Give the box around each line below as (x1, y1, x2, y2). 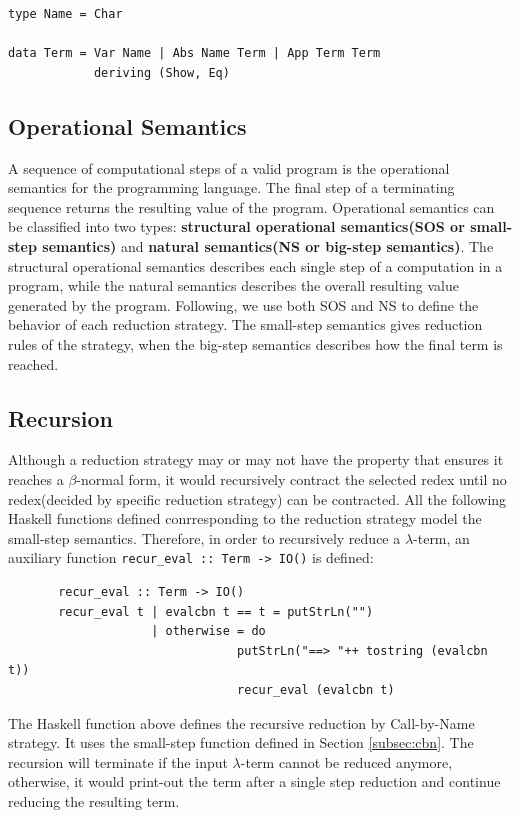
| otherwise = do (151, 624, 266, 639)
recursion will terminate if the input (8, 751, 228, 772)
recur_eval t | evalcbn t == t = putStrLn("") (58, 604, 374, 619)
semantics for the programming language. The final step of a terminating (8, 177, 455, 198)
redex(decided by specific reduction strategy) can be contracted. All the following (8, 488, 507, 509)
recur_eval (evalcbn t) (237, 682, 395, 697)
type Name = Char (8, 7, 123, 21)
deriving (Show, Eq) (93, 65, 230, 80)
